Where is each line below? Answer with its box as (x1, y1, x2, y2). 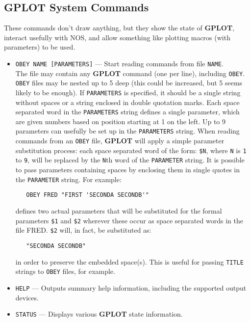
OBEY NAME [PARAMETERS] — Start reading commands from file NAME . (15, 58, 224, 68)
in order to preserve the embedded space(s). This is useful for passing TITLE (15, 256, 244, 267)
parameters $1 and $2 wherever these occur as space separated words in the (15, 215, 243, 225)
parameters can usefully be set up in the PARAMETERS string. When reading (15, 126, 240, 136)
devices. (15, 292, 39, 302)
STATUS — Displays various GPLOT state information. (15, 309, 183, 319)
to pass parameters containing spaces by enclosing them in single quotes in (15, 164, 240, 175)
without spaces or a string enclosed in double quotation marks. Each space (15, 97, 240, 107)
